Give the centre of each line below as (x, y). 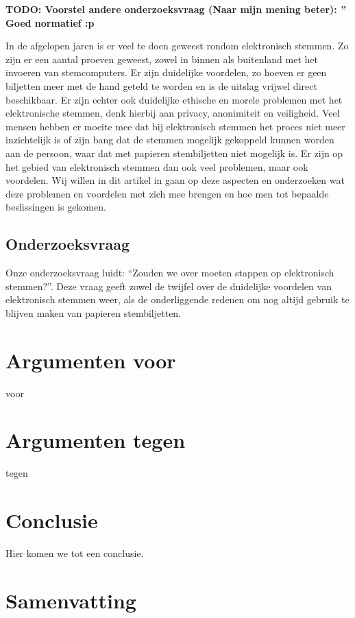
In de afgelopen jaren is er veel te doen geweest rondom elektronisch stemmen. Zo (177, 46)
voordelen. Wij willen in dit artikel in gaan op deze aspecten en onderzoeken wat (175, 180)
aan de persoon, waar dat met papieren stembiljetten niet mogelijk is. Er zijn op (174, 153)
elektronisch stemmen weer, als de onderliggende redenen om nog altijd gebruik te (177, 299)
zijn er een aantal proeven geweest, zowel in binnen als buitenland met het (162, 59)
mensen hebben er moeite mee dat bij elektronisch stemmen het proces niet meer (175, 126)
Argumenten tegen (96, 440)
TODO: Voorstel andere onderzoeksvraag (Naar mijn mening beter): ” (176, 9)
